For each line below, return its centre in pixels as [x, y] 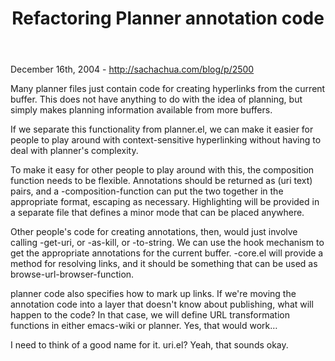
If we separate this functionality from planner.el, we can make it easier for [162, 129]
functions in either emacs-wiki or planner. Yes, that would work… [144, 326]
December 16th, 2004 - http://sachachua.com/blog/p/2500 [132, 69]
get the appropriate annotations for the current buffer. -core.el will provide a [167, 253]
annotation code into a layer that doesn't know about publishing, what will [162, 304]
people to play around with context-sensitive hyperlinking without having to [166, 140]
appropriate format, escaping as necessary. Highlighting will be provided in [165, 202]
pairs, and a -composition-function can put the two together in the [147, 191]
